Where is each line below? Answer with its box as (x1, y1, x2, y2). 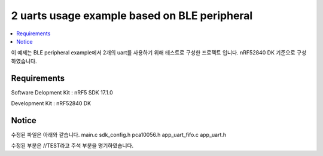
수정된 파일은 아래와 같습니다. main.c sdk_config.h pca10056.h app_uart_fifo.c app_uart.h (11, 131, 227, 138)
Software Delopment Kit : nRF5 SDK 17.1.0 (11, 88, 113, 96)
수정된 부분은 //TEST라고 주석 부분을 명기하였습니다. (11, 142, 134, 149)
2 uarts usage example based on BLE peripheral (11, 9, 253, 22)
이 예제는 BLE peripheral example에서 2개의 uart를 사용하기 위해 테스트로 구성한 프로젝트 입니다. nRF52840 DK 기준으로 (11, 49, 295, 56)
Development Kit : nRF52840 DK (11, 100, 92, 107)
